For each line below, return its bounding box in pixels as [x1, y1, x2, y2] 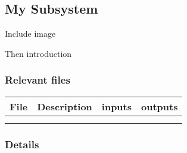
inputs [101, 99, 132, 113]
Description [37, 99, 92, 113]
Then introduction [5, 47, 72, 59]
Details [5, 136, 39, 151]
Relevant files [5, 72, 70, 87]
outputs [141, 99, 178, 113]
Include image [5, 27, 56, 40]
